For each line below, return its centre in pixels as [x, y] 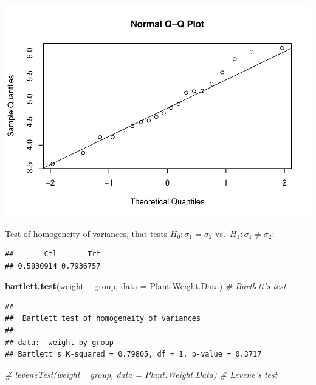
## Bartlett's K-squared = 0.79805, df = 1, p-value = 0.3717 [133, 354]
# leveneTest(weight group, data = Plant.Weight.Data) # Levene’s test [141, 374]
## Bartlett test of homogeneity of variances [103, 319]
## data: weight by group [59, 342]
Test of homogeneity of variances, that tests [86, 233]
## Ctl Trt [53, 254]
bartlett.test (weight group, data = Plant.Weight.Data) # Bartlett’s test [146, 286]
